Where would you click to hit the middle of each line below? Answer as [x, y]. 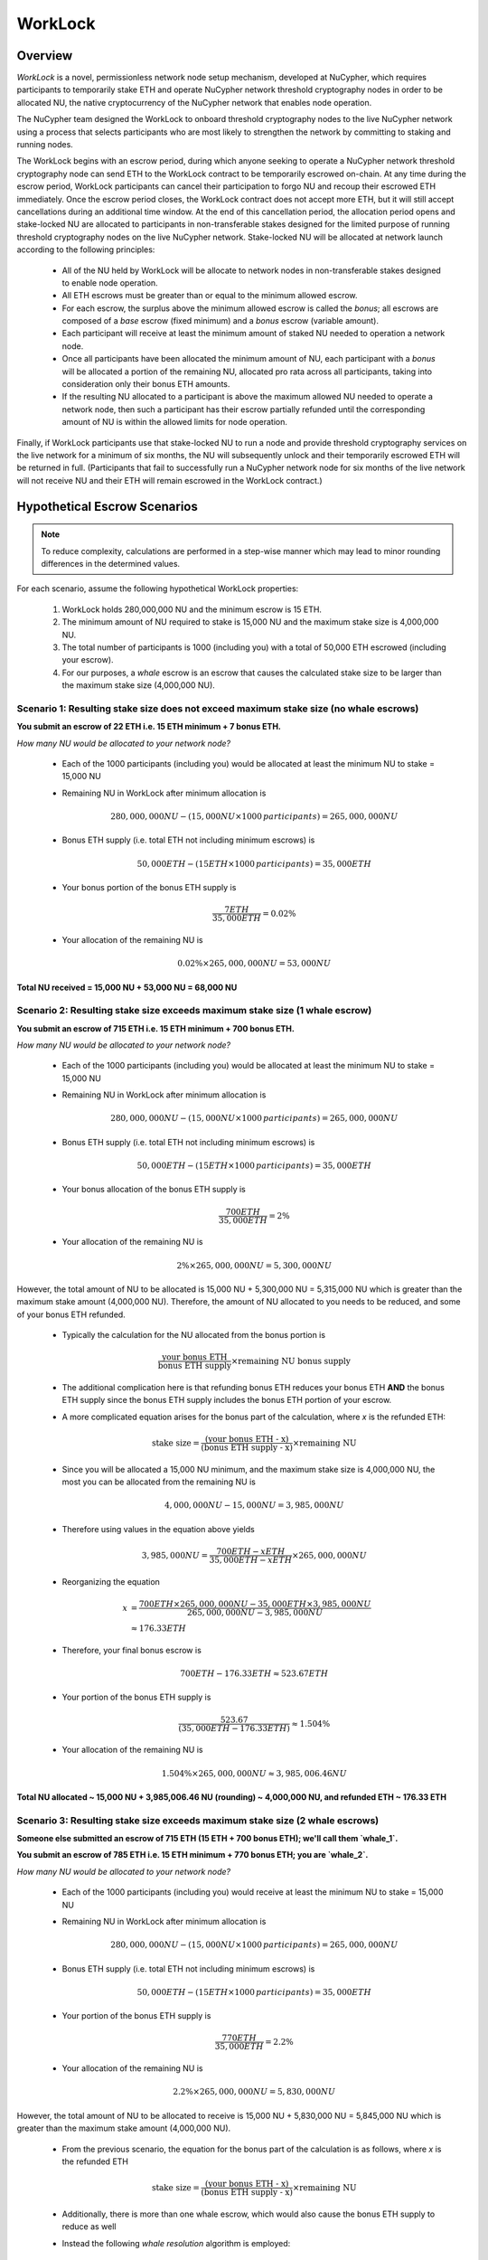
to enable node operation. [110, 282]
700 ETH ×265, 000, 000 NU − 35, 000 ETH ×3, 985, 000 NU [255, 1604]
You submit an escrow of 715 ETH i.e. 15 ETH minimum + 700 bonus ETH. [156, 1028]
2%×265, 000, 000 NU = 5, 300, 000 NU [254, 1265]
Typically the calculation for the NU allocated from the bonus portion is [193, 1335]
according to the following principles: [86, 250]
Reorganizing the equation [111, 1581]
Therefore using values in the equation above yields [158, 1529]
